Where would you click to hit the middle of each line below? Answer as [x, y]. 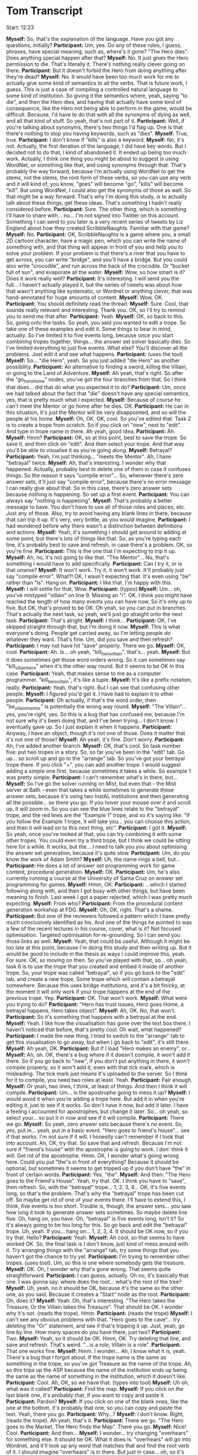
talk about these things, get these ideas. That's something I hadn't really [94, 202]
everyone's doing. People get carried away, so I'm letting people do [88, 633]
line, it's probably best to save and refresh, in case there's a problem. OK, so [99, 545]
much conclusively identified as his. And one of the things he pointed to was [99, 922]
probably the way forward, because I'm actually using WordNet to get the [95, 171]
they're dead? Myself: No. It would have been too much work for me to [93, 77]
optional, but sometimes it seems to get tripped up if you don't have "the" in [98, 1168]
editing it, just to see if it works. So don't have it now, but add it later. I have [97, 1105]
